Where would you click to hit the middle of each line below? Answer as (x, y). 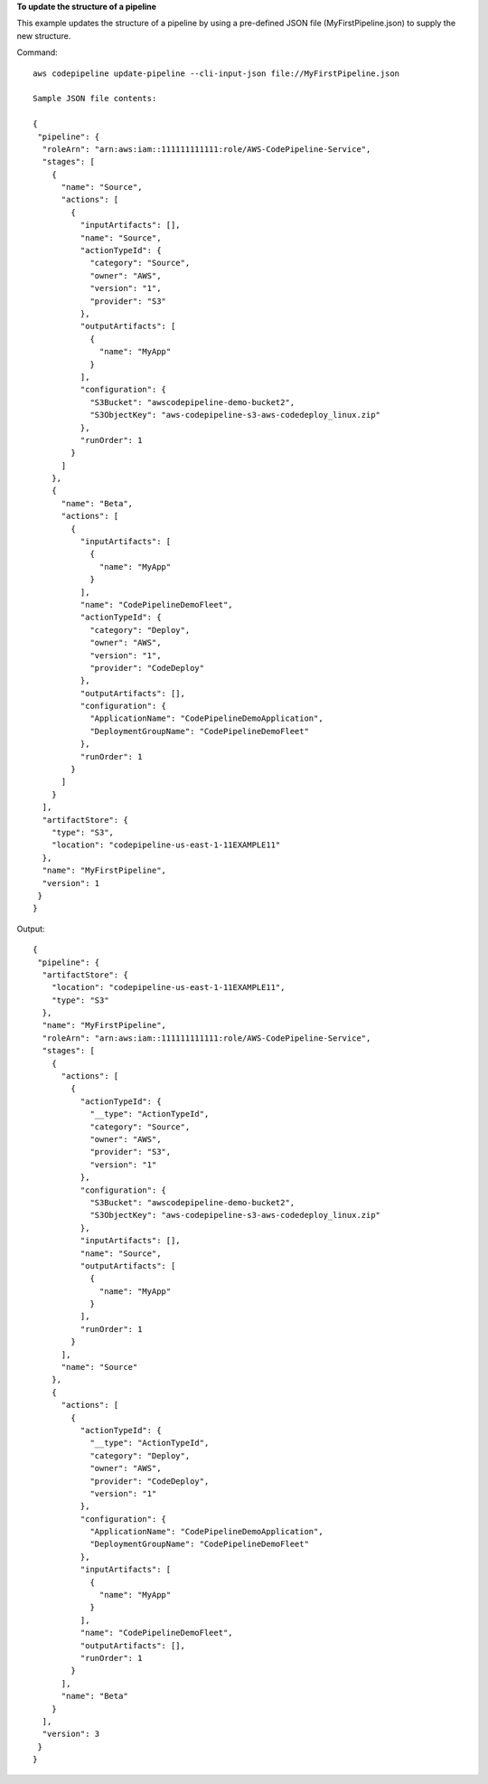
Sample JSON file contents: (95, 99)
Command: (37, 52)
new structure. (44, 35)
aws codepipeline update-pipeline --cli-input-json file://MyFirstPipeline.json (216, 73)
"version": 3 (71, 1734)
